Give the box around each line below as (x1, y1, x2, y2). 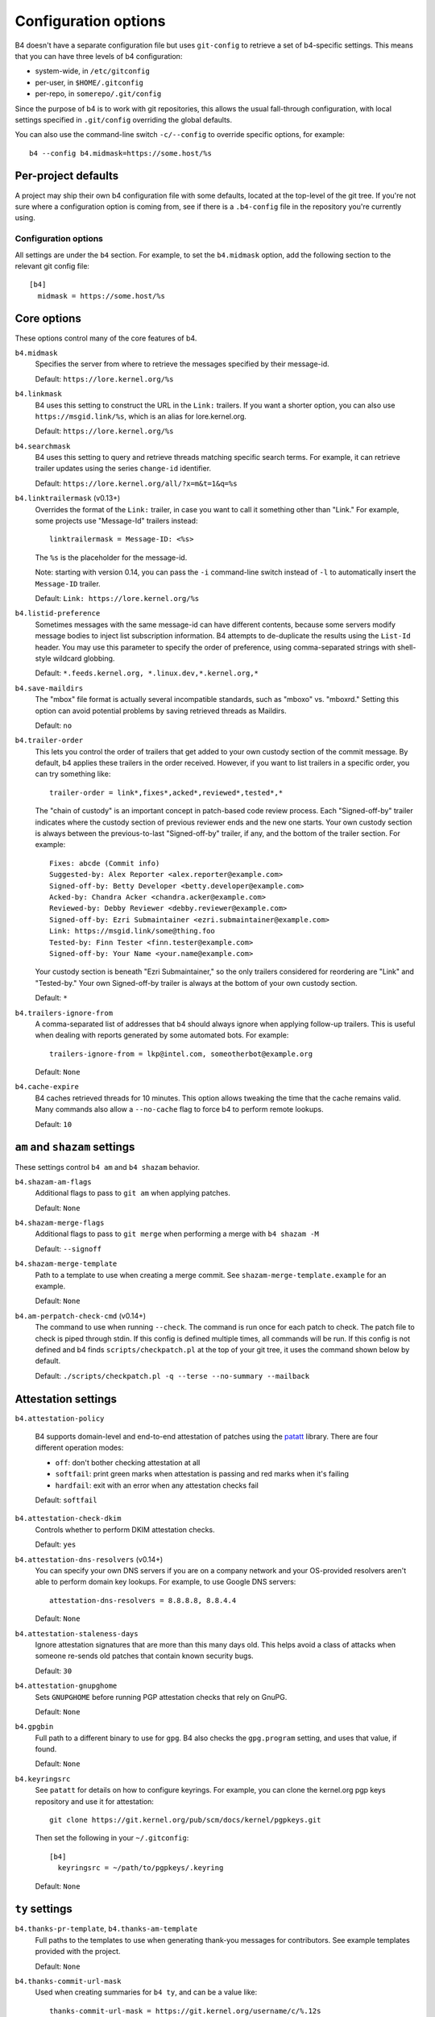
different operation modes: (35, 1443, 124, 1452)
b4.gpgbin (14, 1723, 54, 1731)
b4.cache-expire (14, 1082, 80, 1092)
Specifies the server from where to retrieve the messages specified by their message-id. (35, 359, 329, 369)
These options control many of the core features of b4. (14, 333, 197, 343)
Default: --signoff (35, 1243, 102, 1254)
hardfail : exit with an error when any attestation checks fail (55, 1480, 259, 1490)
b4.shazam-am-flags (14, 1177, 92, 1186)
